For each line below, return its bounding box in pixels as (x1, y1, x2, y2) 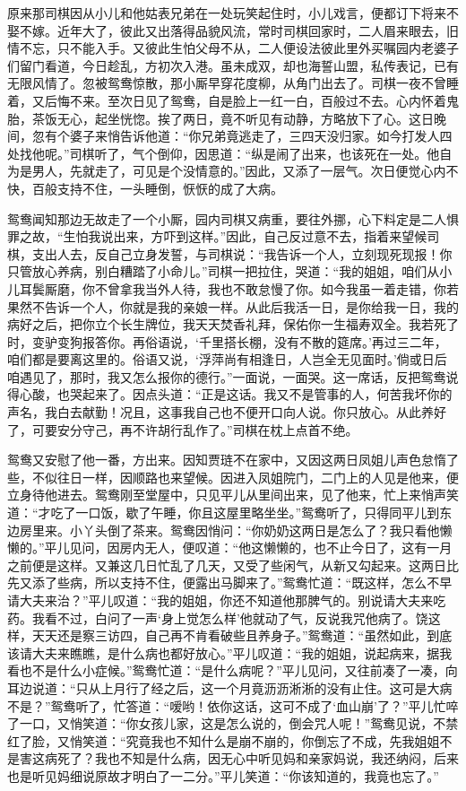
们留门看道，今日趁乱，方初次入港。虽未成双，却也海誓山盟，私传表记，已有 (7, 56, 459, 74)
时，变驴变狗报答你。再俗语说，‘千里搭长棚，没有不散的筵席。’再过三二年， (7, 332, 447, 351)
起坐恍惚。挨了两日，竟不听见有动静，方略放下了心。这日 (94, 109, 434, 127)
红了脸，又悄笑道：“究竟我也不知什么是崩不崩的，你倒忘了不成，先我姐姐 (7, 731, 440, 750)
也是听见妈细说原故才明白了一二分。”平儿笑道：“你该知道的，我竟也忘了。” (7, 766, 439, 785)
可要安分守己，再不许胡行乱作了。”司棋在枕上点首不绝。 (31, 420, 358, 439)
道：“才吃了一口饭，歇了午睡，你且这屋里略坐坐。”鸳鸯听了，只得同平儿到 (7, 503, 440, 522)
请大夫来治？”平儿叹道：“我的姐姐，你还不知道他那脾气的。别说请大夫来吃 (7, 591, 446, 609)
